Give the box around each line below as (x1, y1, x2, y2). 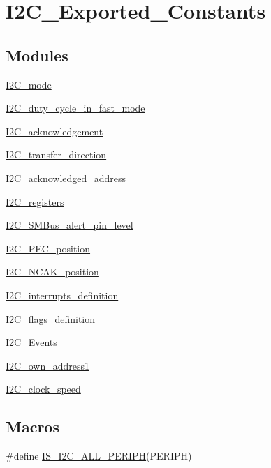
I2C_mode (6, 77, 52, 91)
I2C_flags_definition (6, 311, 96, 326)
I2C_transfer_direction (6, 147, 107, 162)
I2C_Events (6, 335, 57, 349)
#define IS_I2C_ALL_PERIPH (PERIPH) (6, 448, 192, 463)
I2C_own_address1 (6, 358, 89, 372)
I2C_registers (6, 194, 64, 209)
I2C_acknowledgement (6, 123, 103, 138)
